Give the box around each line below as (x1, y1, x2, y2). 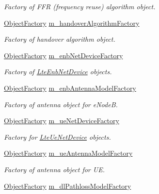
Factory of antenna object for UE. (4, 164, 105, 174)
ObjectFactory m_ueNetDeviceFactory (4, 115, 119, 126)
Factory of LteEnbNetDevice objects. (4, 66, 112, 77)
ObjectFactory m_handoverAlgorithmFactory (4, 17, 140, 28)
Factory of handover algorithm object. (4, 34, 115, 44)
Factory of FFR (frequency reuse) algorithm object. (4, 1, 156, 11)
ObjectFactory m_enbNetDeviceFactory (4, 50, 123, 60)
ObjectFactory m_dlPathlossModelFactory (4, 180, 131, 191)
